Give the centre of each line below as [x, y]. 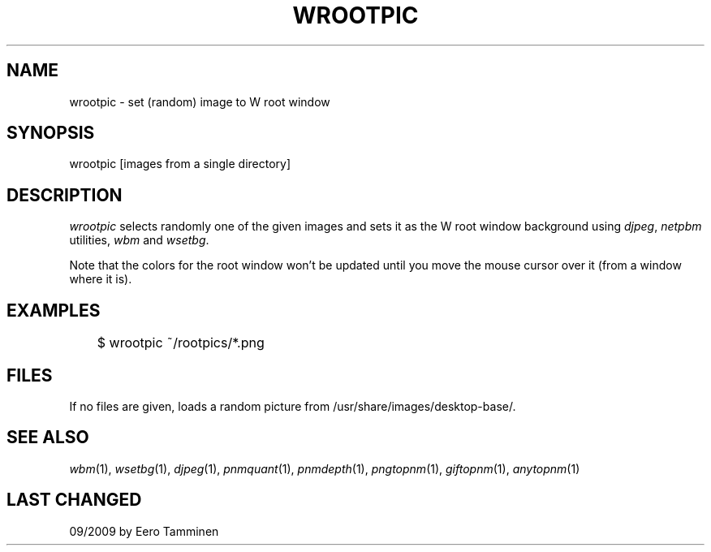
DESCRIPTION [65, 195]
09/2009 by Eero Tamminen [144, 531]
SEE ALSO [48, 438]
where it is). [101, 279]
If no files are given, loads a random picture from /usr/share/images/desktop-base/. [293, 406]
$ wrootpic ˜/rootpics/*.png [181, 343]
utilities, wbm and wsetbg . [139, 240]
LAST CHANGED [74, 500]
